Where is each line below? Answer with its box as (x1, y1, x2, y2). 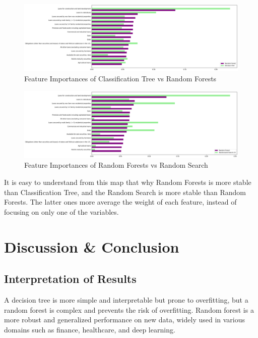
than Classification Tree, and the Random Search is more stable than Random (4, 186, 246, 197)
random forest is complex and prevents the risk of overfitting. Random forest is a (4, 304, 254, 315)
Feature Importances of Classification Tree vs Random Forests (24, 73, 217, 83)
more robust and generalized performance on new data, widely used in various (4, 314, 245, 325)
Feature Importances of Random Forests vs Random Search (24, 160, 208, 170)
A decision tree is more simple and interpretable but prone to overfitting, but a (4, 294, 248, 305)
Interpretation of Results (4, 271, 137, 286)
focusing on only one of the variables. (4, 206, 119, 217)
